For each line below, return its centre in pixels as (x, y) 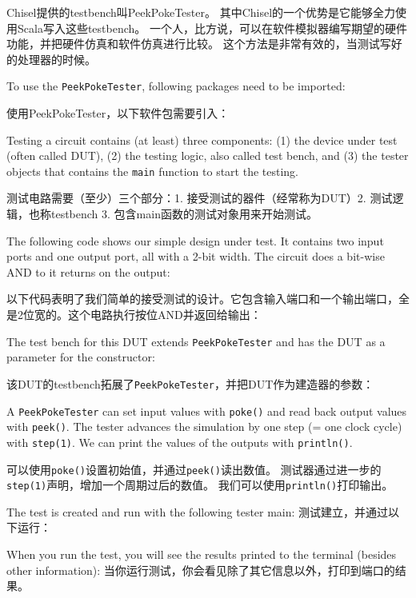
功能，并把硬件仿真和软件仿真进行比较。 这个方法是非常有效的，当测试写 (199, 44)
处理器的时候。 (56, 59)
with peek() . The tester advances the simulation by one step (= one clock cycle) (204, 427)
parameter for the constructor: (81, 357)
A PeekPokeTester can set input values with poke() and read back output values (207, 411)
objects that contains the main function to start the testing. (152, 171)
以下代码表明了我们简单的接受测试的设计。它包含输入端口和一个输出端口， (202, 299)
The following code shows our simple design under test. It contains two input (195, 240)
